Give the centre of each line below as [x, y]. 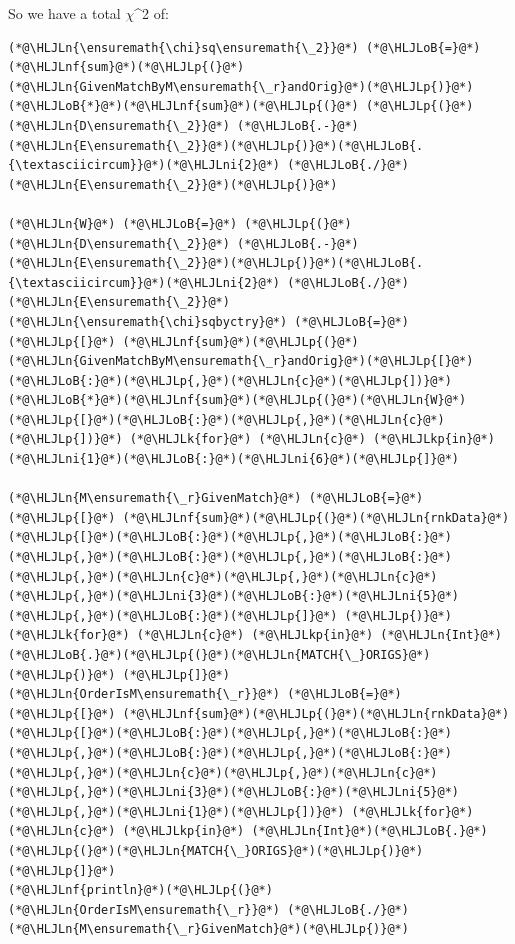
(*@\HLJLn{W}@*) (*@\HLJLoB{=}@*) [123, 223]
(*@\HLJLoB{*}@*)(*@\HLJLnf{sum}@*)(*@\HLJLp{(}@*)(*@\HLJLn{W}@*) [237, 400]
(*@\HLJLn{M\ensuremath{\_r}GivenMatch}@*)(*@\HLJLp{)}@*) [208, 929]
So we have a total [64, 13]
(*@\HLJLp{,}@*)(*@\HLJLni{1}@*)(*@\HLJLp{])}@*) [176, 811]
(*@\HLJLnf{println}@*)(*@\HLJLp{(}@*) [140, 890]
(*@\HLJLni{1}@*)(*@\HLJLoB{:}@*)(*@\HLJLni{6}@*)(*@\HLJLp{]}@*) [234, 459]
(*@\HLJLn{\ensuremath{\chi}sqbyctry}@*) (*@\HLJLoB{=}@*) [208, 321]
